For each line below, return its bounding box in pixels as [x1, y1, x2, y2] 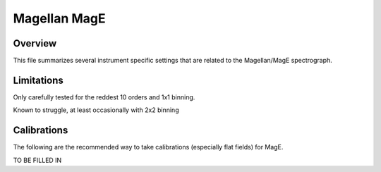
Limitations [13, 74, 64, 86]
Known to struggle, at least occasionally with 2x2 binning [13, 106, 179, 114]
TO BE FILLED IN [13, 156, 62, 164]
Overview [13, 37, 57, 49]
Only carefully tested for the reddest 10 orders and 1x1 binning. [13, 92, 195, 102]
